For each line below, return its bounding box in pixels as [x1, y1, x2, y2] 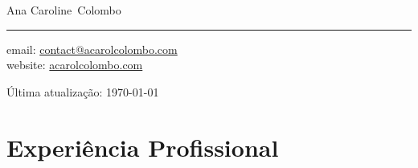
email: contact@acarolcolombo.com [6, 40, 178, 57]
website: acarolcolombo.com [6, 56, 143, 73]
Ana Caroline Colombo [6, 2, 121, 18]
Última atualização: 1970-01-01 [6, 83, 159, 100]
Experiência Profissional [6, 130, 279, 163]
